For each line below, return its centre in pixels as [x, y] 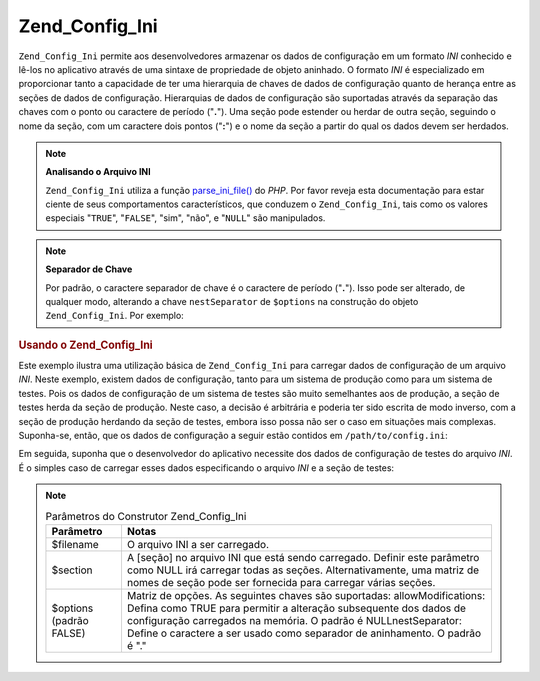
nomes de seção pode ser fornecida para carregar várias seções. [281, 582]
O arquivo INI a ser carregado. [198, 544]
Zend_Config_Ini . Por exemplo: [114, 316]
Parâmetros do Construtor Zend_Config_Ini [146, 516]
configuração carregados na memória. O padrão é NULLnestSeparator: [294, 620]
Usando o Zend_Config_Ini [86, 345]
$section [72, 570]
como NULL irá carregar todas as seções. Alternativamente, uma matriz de [303, 570]
